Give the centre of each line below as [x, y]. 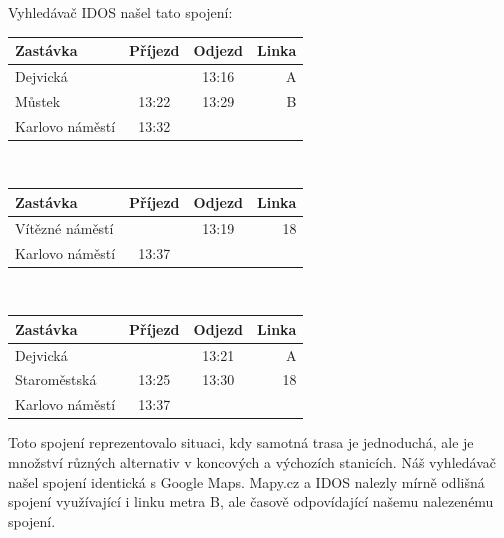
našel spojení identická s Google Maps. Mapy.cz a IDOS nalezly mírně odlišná [246, 481]
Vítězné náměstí [64, 227]
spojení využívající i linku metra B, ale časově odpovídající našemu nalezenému [251, 501]
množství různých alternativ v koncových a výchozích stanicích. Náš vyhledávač [252, 461]
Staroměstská [56, 379]
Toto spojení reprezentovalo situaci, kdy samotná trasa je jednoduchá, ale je [241, 442]
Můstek [38, 100]
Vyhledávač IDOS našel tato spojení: [120, 12]
